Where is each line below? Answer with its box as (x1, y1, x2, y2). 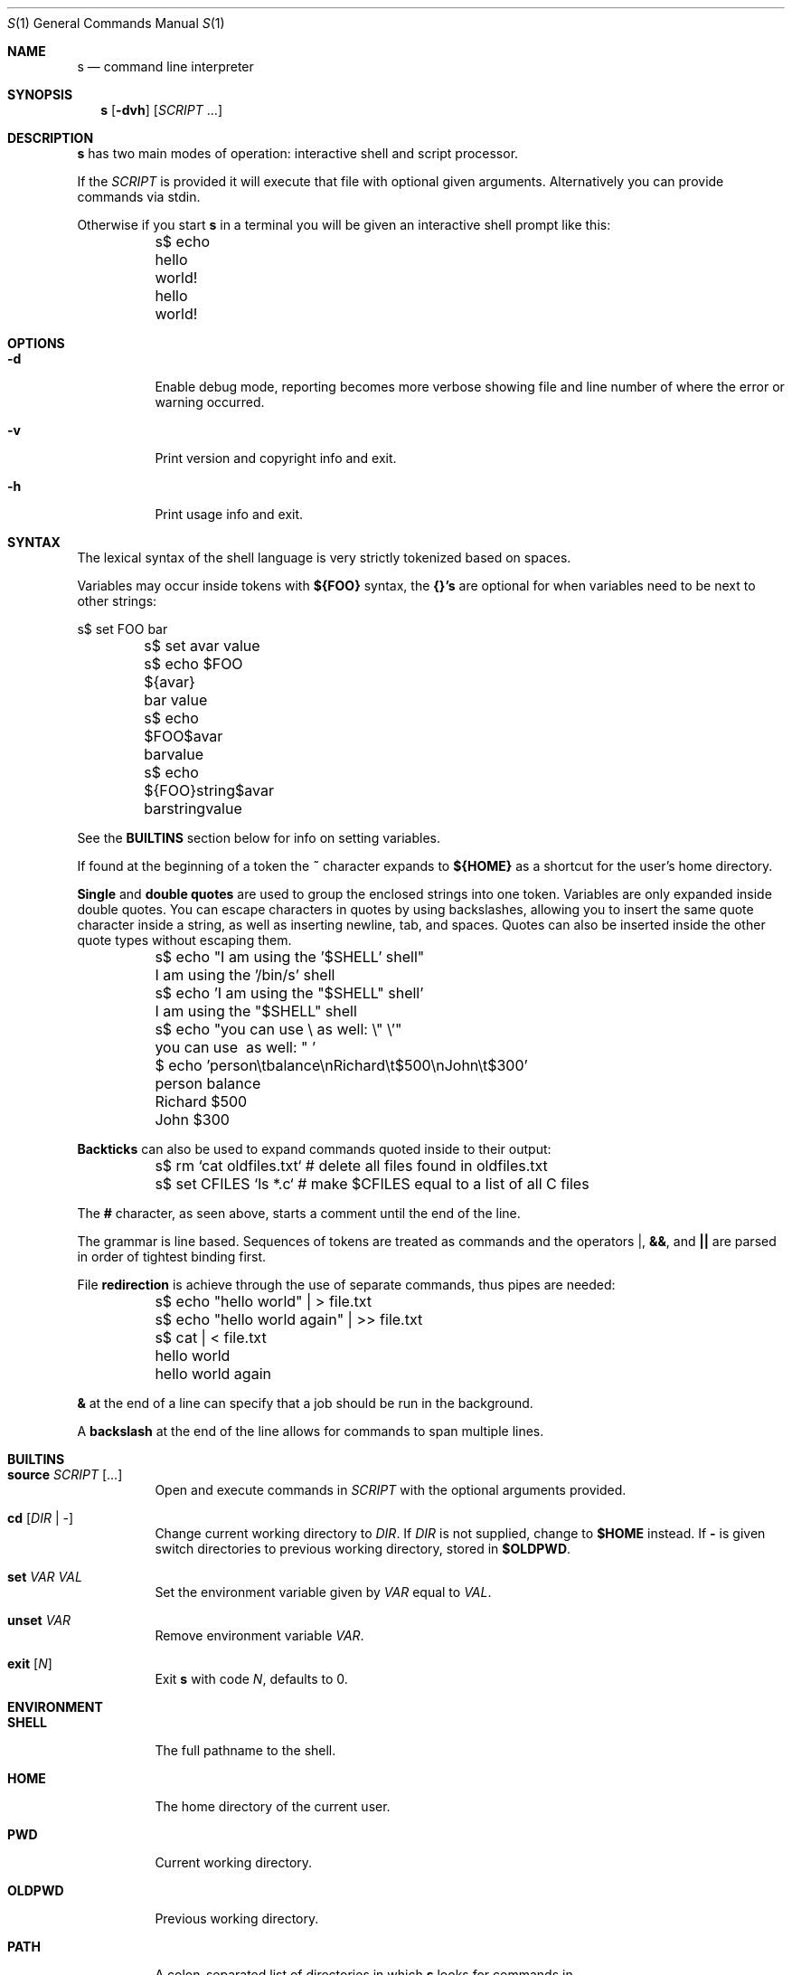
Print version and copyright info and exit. (155, 450, 397, 466)
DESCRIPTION (7, 130, 94, 146)
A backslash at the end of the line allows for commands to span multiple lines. (77, 1423, 544, 1439)
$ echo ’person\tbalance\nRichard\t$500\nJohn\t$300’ (155, 1056, 528, 1074)
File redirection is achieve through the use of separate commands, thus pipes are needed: (77, 1277, 616, 1292)
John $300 (155, 1110, 230, 1129)
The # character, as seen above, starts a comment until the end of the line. (77, 1205, 521, 1221)
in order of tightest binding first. (77, 1249, 267, 1264)
